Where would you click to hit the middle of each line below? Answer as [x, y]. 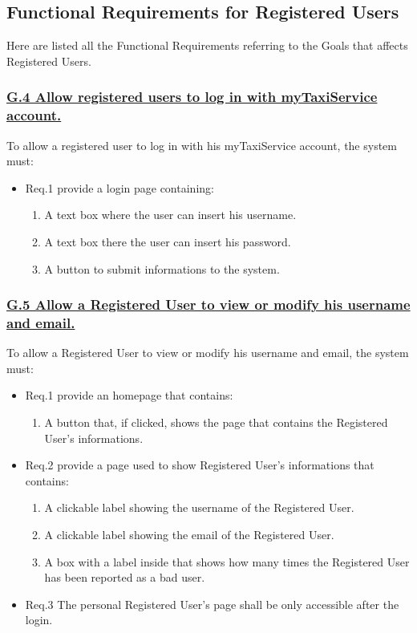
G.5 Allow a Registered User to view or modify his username [208, 304]
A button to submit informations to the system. [162, 268]
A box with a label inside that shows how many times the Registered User [227, 561]
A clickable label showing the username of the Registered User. [199, 507]
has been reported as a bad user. [125, 577]
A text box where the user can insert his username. [170, 215]
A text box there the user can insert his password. [168, 241]
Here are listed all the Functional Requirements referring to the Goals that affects [207, 45]
